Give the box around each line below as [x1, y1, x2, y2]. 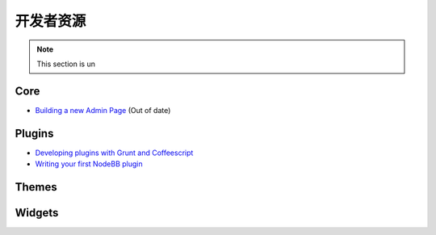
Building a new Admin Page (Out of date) [35, 105, 171, 115]
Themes [15, 180, 58, 194]
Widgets [15, 206, 59, 220]
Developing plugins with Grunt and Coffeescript [35, 148, 194, 157]
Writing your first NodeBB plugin [35, 159, 143, 169]
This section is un [36, 59, 96, 69]
